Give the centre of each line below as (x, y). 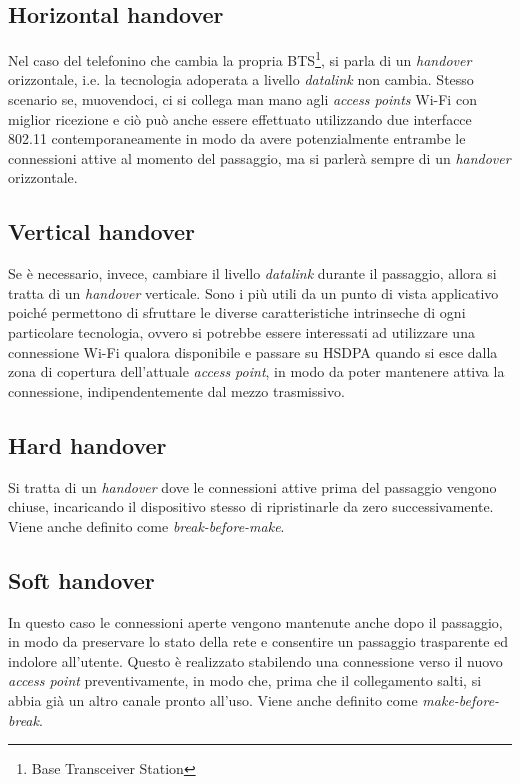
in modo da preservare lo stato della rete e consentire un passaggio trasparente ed (258, 641)
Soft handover (81, 579)
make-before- (461, 699)
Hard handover (87, 444)
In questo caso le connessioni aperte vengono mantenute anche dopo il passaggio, (255, 621)
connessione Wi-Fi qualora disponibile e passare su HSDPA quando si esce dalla (253, 351)
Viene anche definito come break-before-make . (146, 525)
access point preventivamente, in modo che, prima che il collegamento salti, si (245, 680)
